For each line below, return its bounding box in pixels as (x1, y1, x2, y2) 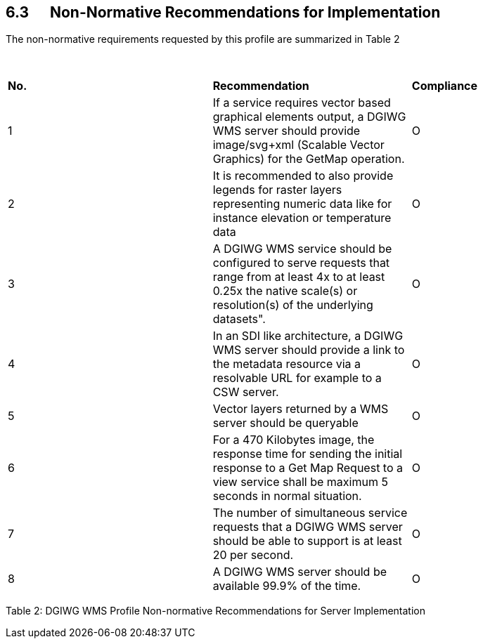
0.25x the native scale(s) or (212, 284, 358, 298)
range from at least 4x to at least (212, 270, 385, 284)
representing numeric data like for (212, 197, 392, 211)
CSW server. (212, 385, 279, 400)
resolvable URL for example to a (212, 371, 382, 386)
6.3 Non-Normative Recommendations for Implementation (6, 4, 441, 21)
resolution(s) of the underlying (212, 298, 373, 313)
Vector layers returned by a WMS (212, 402, 389, 416)
